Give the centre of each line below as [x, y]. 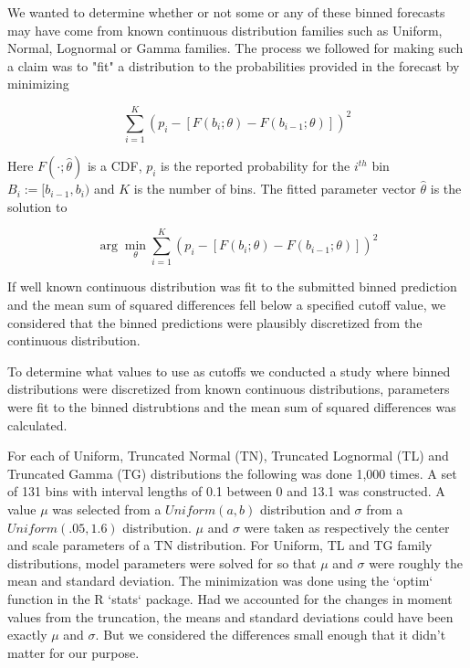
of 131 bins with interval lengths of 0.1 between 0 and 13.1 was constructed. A [226, 491]
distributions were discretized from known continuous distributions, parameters [229, 389]
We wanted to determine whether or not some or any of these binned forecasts [226, 12]
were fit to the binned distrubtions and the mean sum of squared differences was [232, 406]
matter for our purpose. [73, 652]
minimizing [38, 84]
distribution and [305, 509]
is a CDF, [115, 166]
